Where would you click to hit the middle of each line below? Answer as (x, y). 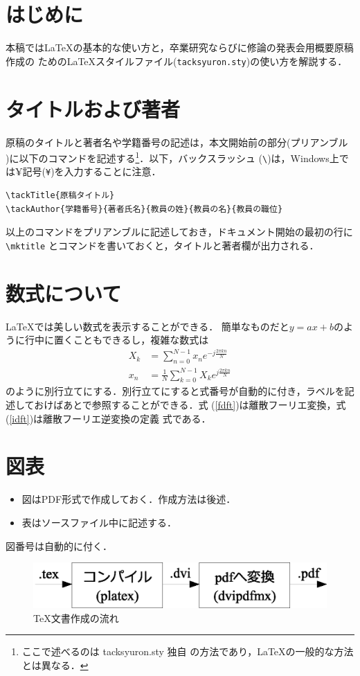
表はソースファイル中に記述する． (99, 522)
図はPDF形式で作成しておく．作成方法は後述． (129, 499)
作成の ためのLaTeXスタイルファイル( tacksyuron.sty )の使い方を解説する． (177, 61)
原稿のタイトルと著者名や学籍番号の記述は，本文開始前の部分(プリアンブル (177, 142)
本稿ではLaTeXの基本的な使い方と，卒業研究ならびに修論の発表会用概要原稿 (180, 47)
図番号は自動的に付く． (59, 545)
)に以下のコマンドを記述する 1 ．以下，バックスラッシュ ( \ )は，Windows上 (172, 157)
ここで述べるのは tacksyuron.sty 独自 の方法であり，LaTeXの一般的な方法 (188, 651)
